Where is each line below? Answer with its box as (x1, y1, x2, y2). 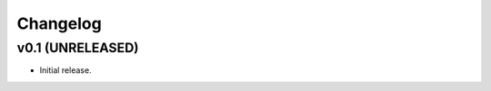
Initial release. (39, 65, 92, 76)
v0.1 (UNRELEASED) (16, 40, 139, 56)
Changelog (16, 14, 102, 33)
